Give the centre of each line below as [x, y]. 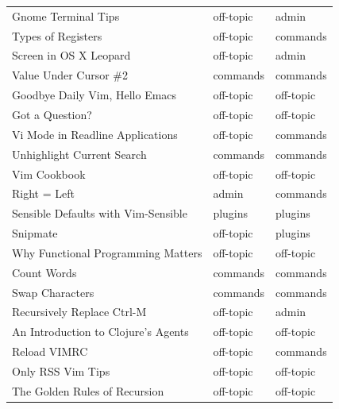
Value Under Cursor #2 [70, 75]
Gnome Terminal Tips [66, 15]
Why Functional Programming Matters [107, 252]
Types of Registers [57, 35]
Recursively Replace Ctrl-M [79, 312]
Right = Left [43, 193]
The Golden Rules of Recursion [88, 390]
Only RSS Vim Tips [61, 370]
